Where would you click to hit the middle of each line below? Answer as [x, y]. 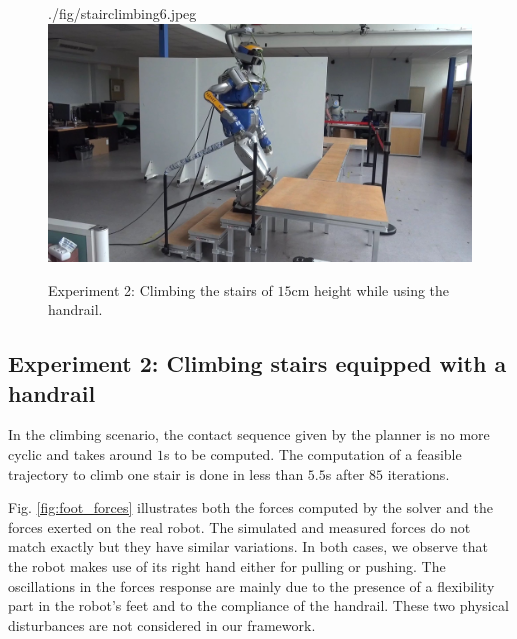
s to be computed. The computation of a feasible [313, 454]
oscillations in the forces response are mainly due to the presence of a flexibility [251, 585]
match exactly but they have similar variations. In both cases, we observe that [248, 546]
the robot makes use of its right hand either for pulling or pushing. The [227, 566]
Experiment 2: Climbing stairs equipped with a [257, 363]
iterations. [418, 473]
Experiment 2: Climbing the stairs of [160, 289]
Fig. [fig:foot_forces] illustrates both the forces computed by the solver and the [250, 507]
